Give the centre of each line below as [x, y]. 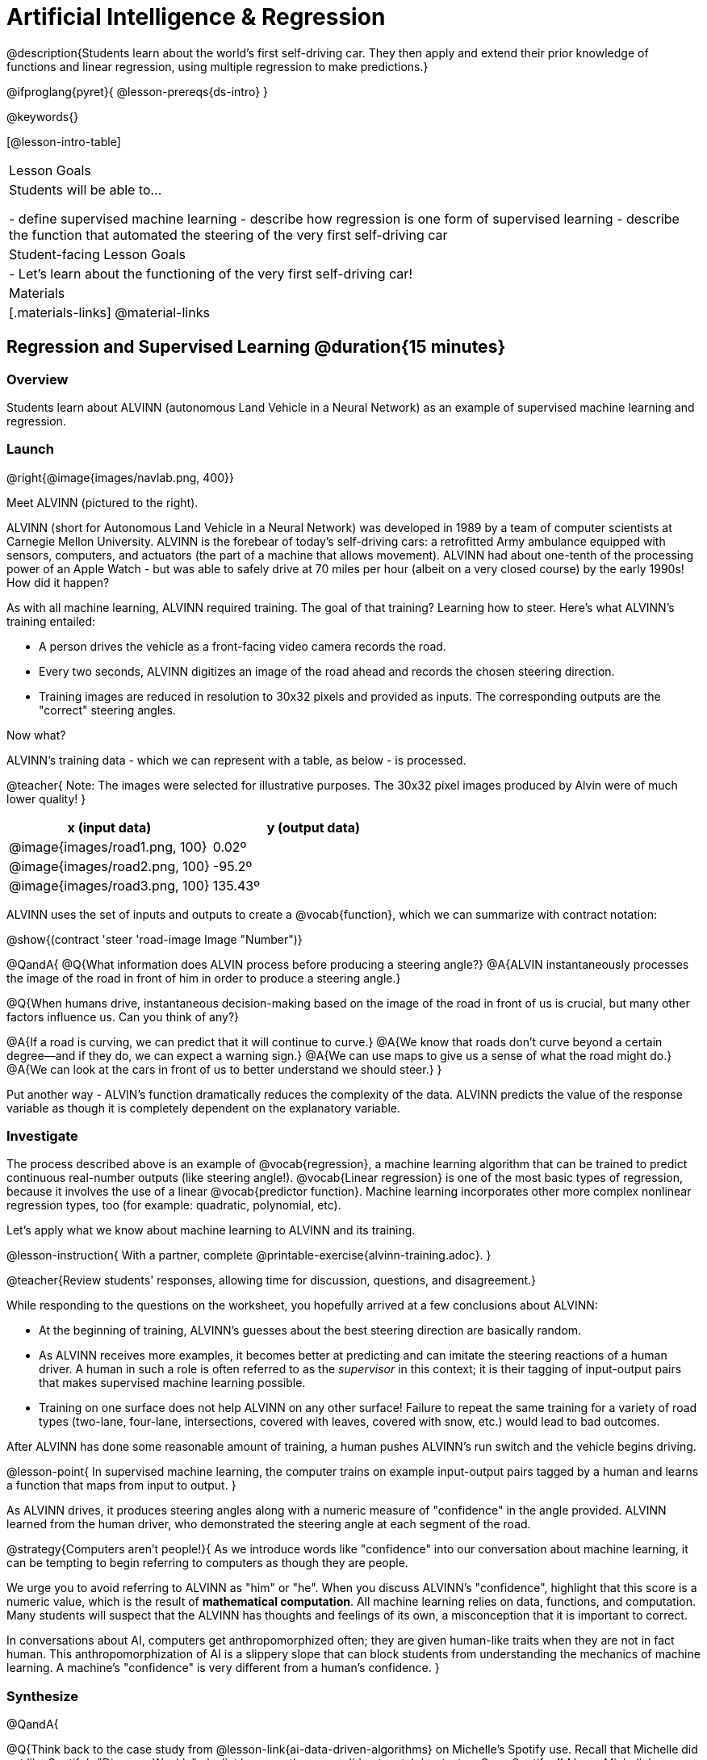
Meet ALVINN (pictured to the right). [102, 502]
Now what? [36, 735]
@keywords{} [43, 116]
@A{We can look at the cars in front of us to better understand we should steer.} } [224, 1069]
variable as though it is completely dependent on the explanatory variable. [204, 1108]
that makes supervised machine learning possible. [172, 1383]
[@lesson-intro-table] [64, 141]
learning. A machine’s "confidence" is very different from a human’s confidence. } [223, 1668]
